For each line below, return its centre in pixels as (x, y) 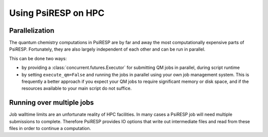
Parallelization (32, 31)
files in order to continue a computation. (50, 129)
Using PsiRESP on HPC (57, 13)
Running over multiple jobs (52, 103)
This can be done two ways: (38, 58)
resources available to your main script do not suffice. (77, 88)
